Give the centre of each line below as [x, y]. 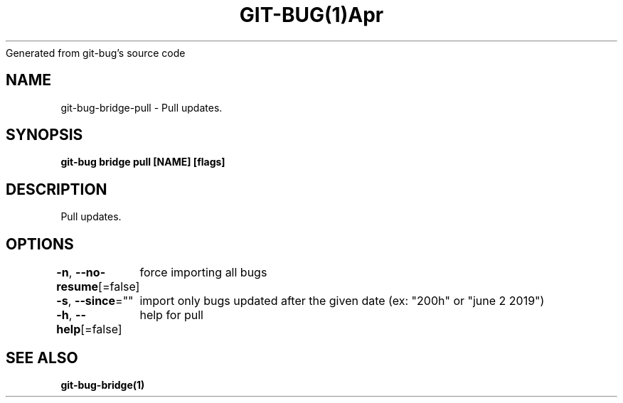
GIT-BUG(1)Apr [311, 15]
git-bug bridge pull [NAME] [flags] [143, 162]
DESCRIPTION [57, 189]
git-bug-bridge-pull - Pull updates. [142, 107]
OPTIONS [40, 244]
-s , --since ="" [95, 301]
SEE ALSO [42, 358]
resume [78, 287]
